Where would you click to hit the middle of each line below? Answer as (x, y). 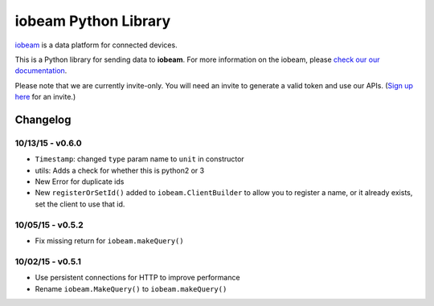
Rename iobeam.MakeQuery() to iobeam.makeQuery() (131, 288)
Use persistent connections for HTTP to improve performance (137, 278)
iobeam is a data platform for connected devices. (96, 45)
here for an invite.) (45, 97)
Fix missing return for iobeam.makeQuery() (109, 240)
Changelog (43, 119)
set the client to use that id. (80, 204)
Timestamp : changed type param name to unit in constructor (139, 159)
